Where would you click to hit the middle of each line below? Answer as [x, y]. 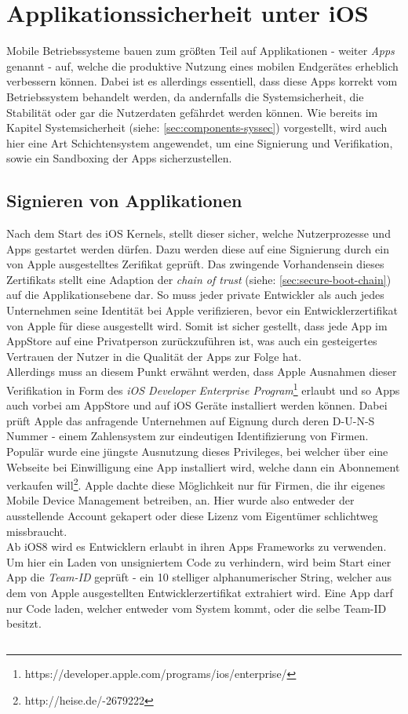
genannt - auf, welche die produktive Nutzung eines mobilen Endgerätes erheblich [202, 66]
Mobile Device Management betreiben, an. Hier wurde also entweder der [180, 500]
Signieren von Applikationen [124, 200]
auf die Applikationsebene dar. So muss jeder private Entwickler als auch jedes [195, 295]
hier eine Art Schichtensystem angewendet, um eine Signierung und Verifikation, [200, 142]
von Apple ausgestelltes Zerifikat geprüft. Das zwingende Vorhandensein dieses [195, 264]
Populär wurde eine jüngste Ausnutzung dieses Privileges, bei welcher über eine [197, 452]
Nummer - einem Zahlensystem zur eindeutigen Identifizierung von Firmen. [188, 436]
